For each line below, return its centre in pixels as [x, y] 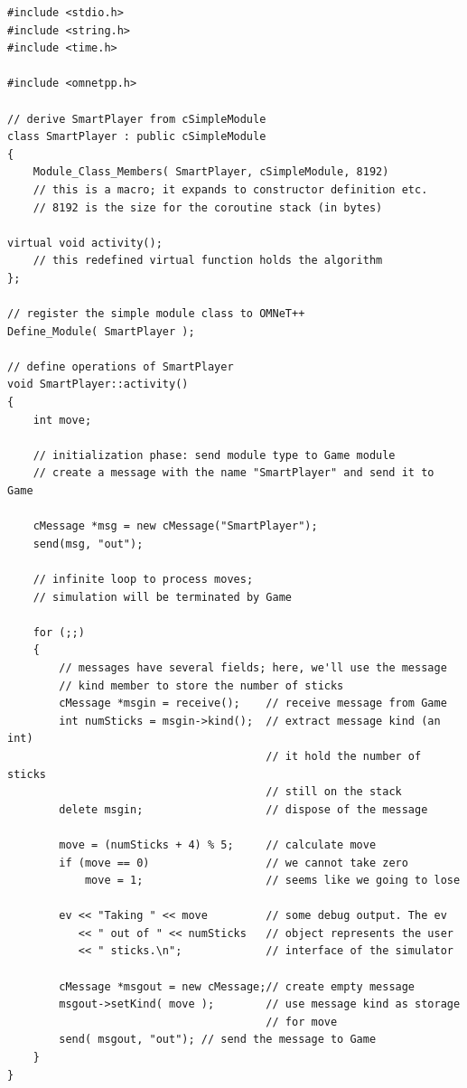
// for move [302, 1022]
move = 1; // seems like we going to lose [272, 881]
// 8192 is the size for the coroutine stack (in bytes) [208, 207]
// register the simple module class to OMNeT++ [156, 314]
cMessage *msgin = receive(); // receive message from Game [253, 703]
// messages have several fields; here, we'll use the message [253, 667]
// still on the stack [334, 792]
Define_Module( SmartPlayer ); [101, 331]
